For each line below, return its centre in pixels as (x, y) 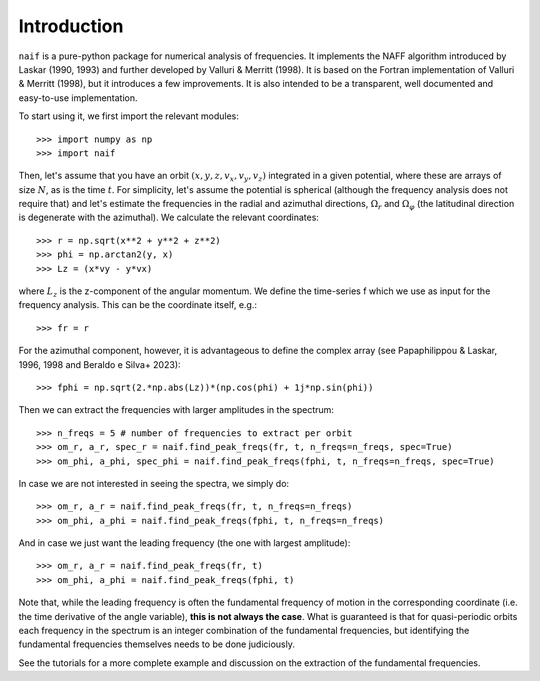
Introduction (71, 26)
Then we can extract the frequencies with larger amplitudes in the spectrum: (176, 410)
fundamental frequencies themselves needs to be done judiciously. (156, 644)
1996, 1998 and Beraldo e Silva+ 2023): (99, 364)
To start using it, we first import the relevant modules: (129, 116)
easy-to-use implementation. (78, 97)
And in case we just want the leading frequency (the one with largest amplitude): (184, 543)
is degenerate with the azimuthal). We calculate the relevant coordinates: (169, 217)
